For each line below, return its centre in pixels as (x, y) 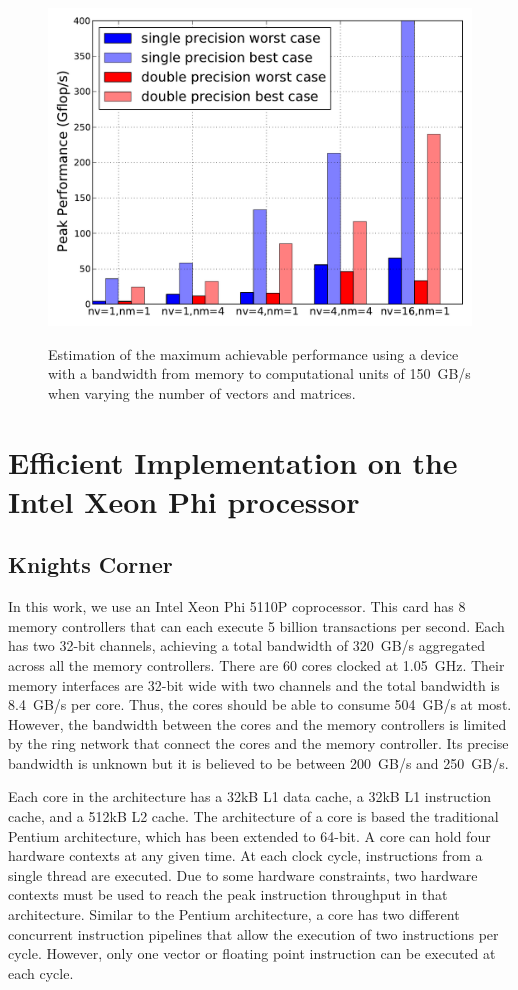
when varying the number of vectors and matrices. (202, 392)
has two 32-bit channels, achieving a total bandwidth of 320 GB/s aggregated (246, 645)
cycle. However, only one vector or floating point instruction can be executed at (252, 953)
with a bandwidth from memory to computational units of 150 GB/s (259, 373)
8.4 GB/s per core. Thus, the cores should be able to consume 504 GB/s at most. (260, 704)
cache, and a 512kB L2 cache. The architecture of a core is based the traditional (253, 816)
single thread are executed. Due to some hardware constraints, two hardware (243, 874)
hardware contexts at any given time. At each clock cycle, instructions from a (245, 855)
